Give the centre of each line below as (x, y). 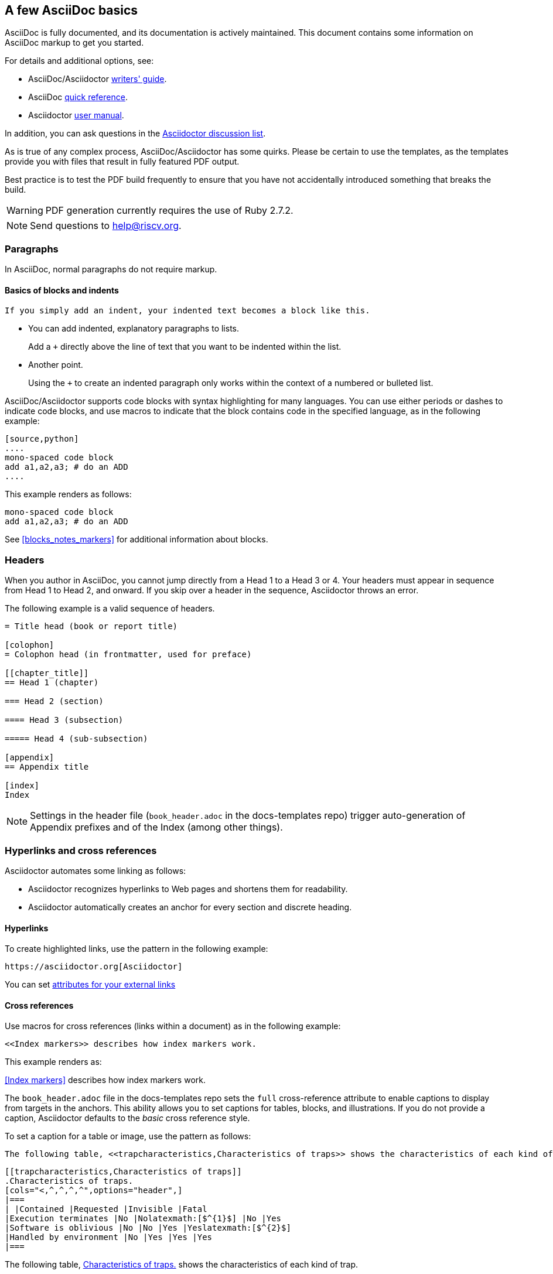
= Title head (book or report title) (91, 626)
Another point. (56, 365)
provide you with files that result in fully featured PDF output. (122, 162)
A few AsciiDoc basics (71, 10)
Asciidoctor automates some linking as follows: (95, 870)
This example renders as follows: (68, 494)
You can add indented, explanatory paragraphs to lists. (134, 329)
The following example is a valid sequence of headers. (110, 609)
